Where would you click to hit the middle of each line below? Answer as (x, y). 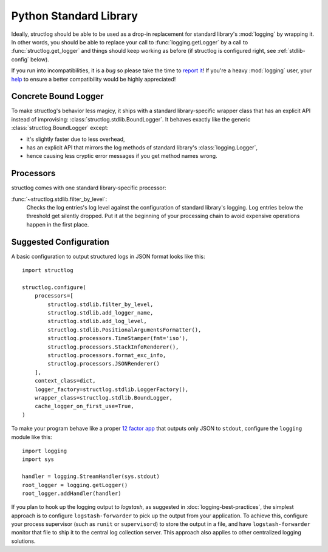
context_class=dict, (65, 381)
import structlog (48, 271)
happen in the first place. (58, 224)
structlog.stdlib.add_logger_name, (101, 313)
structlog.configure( (54, 287)
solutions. (23, 541)
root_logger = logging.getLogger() (75, 485)
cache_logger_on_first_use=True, (84, 406)
